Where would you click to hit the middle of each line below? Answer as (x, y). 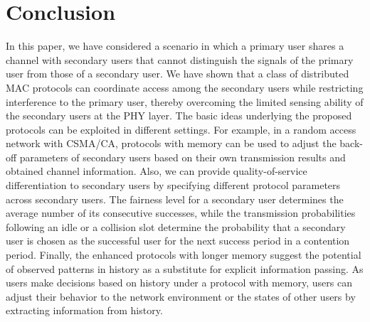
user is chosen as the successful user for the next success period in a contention (178, 241)
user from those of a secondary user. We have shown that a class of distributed (178, 74)
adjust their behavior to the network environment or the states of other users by (181, 296)
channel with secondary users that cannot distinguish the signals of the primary (180, 59)
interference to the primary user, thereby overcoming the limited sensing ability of (185, 101)
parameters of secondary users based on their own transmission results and (183, 157)
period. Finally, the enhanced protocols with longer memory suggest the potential (184, 255)
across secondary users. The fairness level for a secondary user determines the (175, 199)
